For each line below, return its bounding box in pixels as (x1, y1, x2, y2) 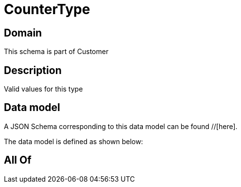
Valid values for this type (4, 85, 83, 93)
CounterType (4, 1, 90, 18)
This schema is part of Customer (4, 47, 109, 56)
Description (4, 64, 62, 76)
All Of (4, 154, 32, 167)
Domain (4, 26, 42, 39)
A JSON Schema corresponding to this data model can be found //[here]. (4, 122, 238, 131)
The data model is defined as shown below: (4, 137, 143, 146)
